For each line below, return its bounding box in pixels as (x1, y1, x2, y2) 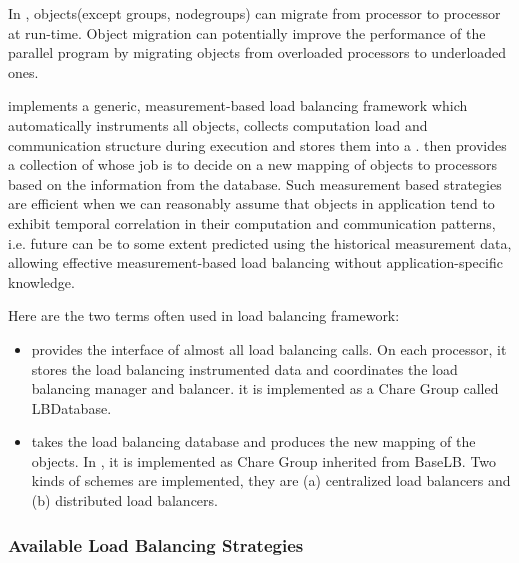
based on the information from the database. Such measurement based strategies (8, 173, 502, 194)
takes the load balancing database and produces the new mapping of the (31, 431, 476, 452)
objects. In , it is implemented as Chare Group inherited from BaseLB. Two (31, 450, 497, 471)
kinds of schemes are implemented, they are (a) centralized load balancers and (31, 470, 511, 491)
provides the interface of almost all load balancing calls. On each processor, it (31, 338, 507, 359)
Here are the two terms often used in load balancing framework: (8, 305, 400, 326)
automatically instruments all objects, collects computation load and (8, 114, 428, 135)
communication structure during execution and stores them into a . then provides (8, 134, 507, 155)
